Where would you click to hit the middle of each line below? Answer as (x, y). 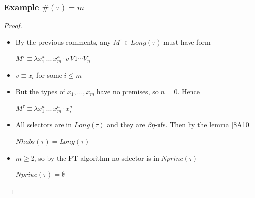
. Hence (189, 91)
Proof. (13, 25)
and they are (126, 125)
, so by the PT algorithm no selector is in (97, 157)
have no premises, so (127, 91)
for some (49, 75)
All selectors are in (44, 125)
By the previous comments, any (63, 42)
